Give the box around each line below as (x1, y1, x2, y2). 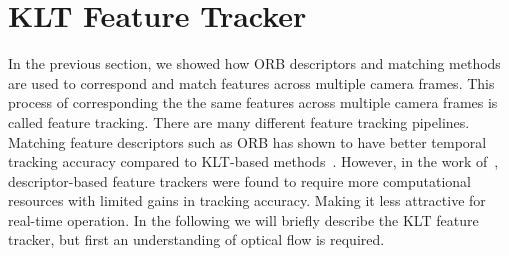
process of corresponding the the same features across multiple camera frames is (8, 92, 498, 113)
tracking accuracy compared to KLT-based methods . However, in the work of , (8, 151, 499, 172)
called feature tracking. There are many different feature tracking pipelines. (8, 111, 470, 132)
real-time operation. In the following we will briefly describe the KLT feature (8, 209, 479, 230)
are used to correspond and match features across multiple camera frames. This (8, 72, 495, 93)
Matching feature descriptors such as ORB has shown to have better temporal (8, 131, 487, 152)
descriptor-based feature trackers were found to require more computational (8, 170, 471, 191)
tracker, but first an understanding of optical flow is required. (8, 229, 385, 250)
